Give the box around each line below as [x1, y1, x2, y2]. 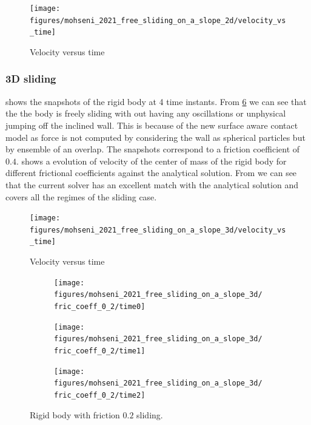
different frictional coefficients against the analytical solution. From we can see [5, 166, 297, 179]
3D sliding [5, 71, 56, 86]
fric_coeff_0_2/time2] [54, 390, 145, 399]
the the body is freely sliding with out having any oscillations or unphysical [5, 107, 286, 120]
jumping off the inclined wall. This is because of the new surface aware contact [5, 118, 298, 131]
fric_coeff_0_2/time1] [54, 346, 145, 355]
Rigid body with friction [30, 408, 120, 421]
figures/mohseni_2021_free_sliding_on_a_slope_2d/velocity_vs [30, 16, 286, 25]
